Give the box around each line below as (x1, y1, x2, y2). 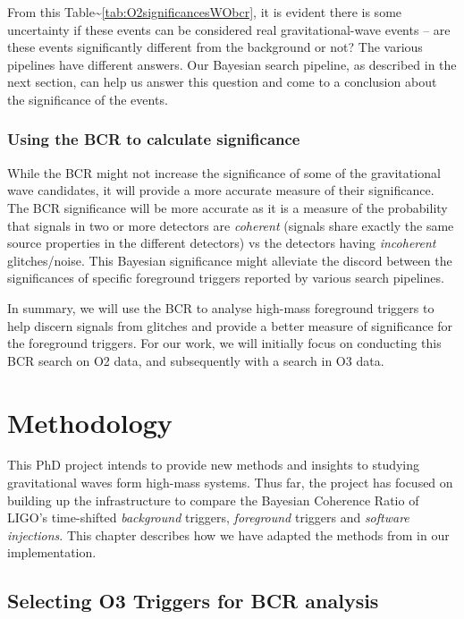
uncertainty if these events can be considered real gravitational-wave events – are (7, 20, 451, 38)
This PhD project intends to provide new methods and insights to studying (7, 455, 420, 474)
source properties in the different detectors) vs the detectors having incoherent (7, 233, 436, 252)
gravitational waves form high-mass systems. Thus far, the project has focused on (7, 473, 453, 492)
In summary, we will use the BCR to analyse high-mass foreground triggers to (7, 298, 434, 317)
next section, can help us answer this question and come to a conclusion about (7, 72, 437, 91)
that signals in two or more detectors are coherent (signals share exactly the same (7, 216, 454, 234)
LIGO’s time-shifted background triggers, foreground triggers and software (7, 508, 409, 527)
